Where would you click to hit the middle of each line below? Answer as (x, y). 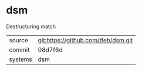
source (18, 40)
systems (21, 59)
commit (19, 49)
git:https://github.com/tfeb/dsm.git (85, 40)
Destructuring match (31, 26)
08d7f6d (50, 49)
